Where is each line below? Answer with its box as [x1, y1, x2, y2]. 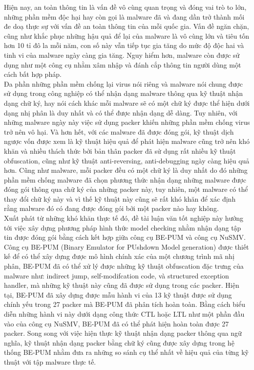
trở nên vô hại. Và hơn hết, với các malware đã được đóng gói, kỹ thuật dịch [4, 126, 234, 137]
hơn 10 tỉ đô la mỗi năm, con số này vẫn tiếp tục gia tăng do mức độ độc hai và [4, 40, 244, 50]
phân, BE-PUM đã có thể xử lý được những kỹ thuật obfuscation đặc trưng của [4, 261, 244, 271]
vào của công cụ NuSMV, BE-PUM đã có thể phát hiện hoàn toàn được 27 [4, 318, 229, 328]
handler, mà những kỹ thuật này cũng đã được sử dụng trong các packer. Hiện [4, 280, 239, 290]
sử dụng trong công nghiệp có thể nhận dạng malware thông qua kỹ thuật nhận [4, 88, 243, 98]
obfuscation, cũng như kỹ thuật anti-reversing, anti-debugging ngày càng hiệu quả [4, 155, 250, 165]
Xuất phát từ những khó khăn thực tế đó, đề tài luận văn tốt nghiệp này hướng [4, 213, 244, 223]
